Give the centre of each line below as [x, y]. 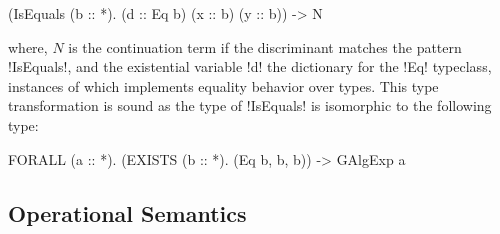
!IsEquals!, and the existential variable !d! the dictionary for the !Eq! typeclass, [250, 66]
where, [28, 46]
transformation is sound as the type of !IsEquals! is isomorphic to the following [250, 105]
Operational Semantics [127, 212]
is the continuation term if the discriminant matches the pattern [265, 46]
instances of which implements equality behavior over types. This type [223, 85]
